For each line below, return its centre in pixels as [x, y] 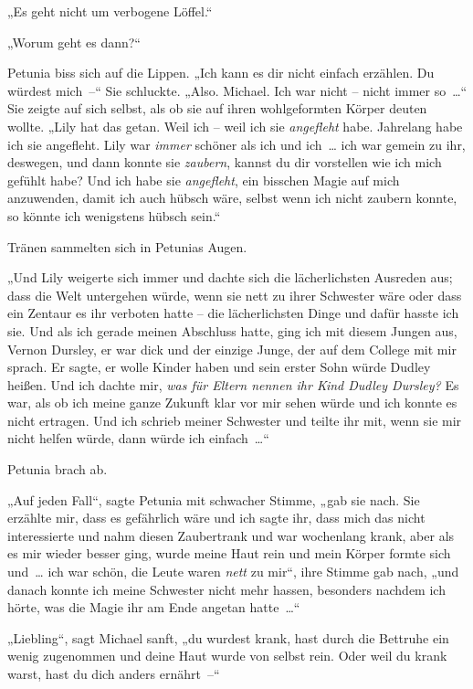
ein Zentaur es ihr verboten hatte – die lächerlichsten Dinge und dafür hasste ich [233, 313]
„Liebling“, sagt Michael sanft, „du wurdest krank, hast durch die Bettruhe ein [228, 637]
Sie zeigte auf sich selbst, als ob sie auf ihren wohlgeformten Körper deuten [217, 108]
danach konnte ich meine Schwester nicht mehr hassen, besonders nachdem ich [226, 589]
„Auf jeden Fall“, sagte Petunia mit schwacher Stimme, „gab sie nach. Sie [214, 499]
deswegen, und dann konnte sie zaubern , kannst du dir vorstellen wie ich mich [225, 162]
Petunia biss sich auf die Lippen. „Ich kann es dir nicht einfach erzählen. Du [221, 73]
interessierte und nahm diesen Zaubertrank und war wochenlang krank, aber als [231, 535]
